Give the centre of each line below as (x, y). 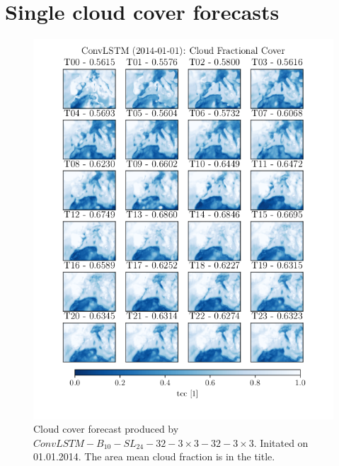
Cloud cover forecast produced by (106, 429)
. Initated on (281, 442)
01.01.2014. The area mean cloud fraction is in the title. (154, 456)
